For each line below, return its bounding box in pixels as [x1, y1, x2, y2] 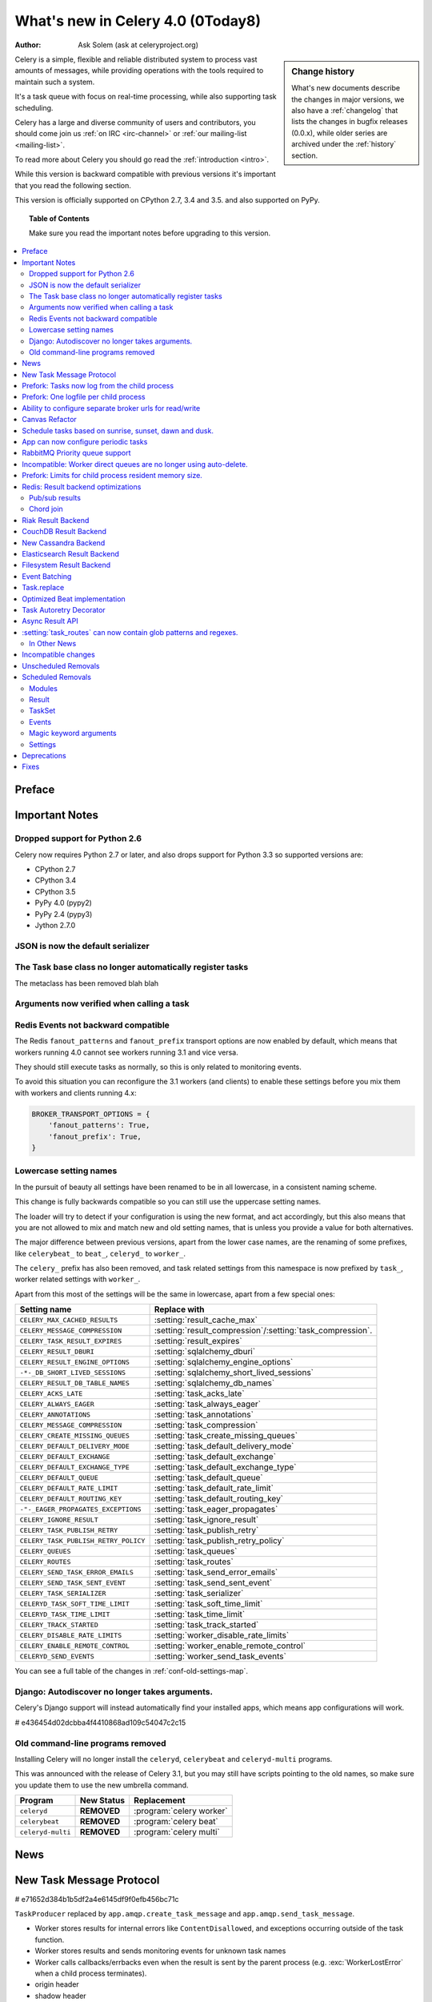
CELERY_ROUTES [19, 1558, 71, 1566]
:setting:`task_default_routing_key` [154, 1493, 284, 1505]
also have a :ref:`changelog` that [291, 105, 398, 115]
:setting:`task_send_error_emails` [154, 1566, 278, 1578]
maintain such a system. [14, 77, 95, 86]
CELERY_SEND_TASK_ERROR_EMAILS [19, 1568, 134, 1577]
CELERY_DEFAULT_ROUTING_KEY [19, 1494, 122, 1503]
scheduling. [14, 103, 54, 112]
